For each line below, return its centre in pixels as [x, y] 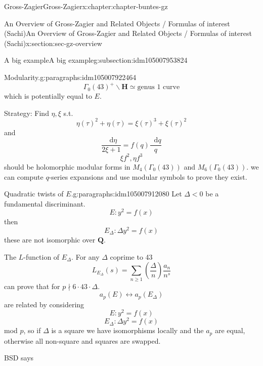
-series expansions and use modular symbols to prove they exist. [148, 176]
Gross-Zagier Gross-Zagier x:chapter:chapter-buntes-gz [86, 6]
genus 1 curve [159, 87]
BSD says [19, 358]
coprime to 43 [131, 256]
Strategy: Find [27, 113]
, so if [32, 330]
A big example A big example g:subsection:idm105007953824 [96, 60]
